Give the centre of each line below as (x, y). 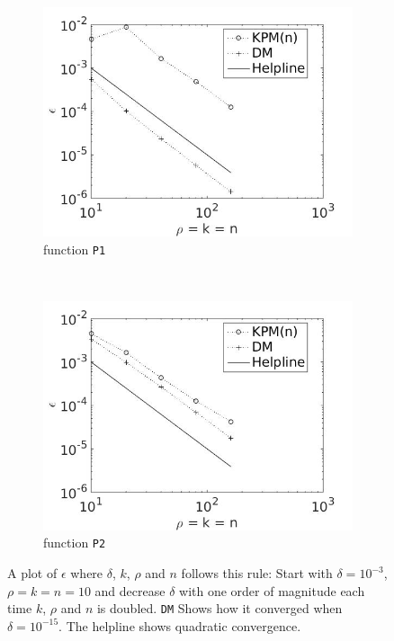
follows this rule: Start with (257, 573)
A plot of (32, 573)
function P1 (75, 249)
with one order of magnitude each (272, 590)
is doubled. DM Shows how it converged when (219, 608)
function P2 (75, 543)
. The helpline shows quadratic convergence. (180, 625)
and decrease (130, 590)
